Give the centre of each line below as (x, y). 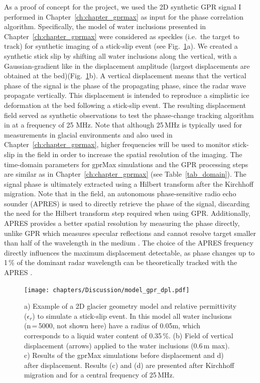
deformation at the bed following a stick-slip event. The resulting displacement (125, 105)
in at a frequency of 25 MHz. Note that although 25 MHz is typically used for (123, 125)
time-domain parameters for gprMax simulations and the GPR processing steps (126, 164)
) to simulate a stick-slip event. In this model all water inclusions (132, 315)
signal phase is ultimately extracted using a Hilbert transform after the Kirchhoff (129, 183)
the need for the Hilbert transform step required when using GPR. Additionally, (127, 213)
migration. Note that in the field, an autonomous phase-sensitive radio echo (120, 194)
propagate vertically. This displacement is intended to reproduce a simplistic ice (127, 95)
